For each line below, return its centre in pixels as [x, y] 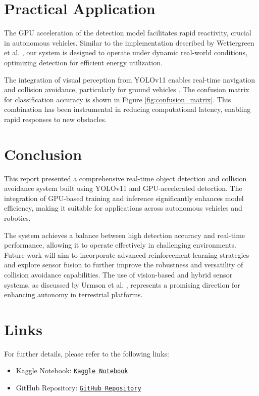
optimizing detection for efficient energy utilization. [83, 62]
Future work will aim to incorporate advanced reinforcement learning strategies [127, 254]
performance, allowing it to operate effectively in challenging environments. [120, 245]
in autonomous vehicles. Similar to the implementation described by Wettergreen [129, 42]
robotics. [17, 217]
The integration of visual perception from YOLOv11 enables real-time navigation [130, 79]
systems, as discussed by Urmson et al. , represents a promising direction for [122, 284]
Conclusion [43, 154]
